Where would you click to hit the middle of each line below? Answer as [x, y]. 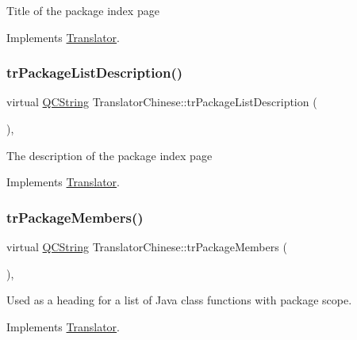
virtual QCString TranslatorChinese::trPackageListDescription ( [162, 102]
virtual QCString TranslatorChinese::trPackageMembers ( [147, 246]
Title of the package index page [83, 10]
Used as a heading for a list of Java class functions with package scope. [179, 300]
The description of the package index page [109, 155]
